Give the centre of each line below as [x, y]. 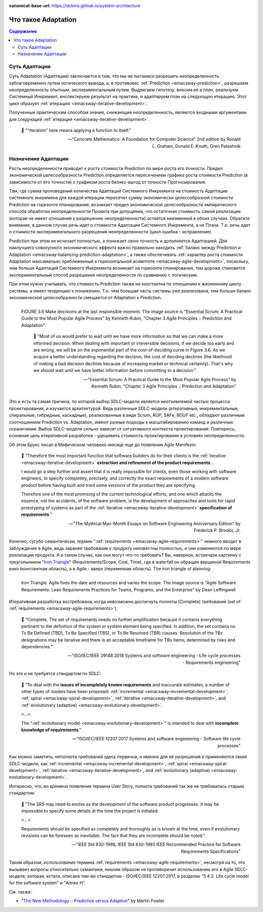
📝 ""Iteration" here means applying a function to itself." [76, 130]
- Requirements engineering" [211, 662]
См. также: [20, 892]
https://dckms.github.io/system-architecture [96, 6]
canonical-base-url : [30, 6]
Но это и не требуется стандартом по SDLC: [55, 674]
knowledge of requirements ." [51, 730]
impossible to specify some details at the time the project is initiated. [90, 811]
